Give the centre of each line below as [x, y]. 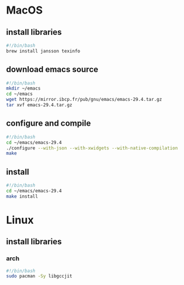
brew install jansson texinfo [43, 51]
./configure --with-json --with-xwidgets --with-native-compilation [92, 148]
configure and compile [49, 124]
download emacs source [52, 69]
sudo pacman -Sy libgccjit [39, 276]
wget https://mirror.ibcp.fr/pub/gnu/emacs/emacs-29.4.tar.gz [84, 100]
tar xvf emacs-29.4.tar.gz [39, 105]
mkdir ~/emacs [24, 89]
